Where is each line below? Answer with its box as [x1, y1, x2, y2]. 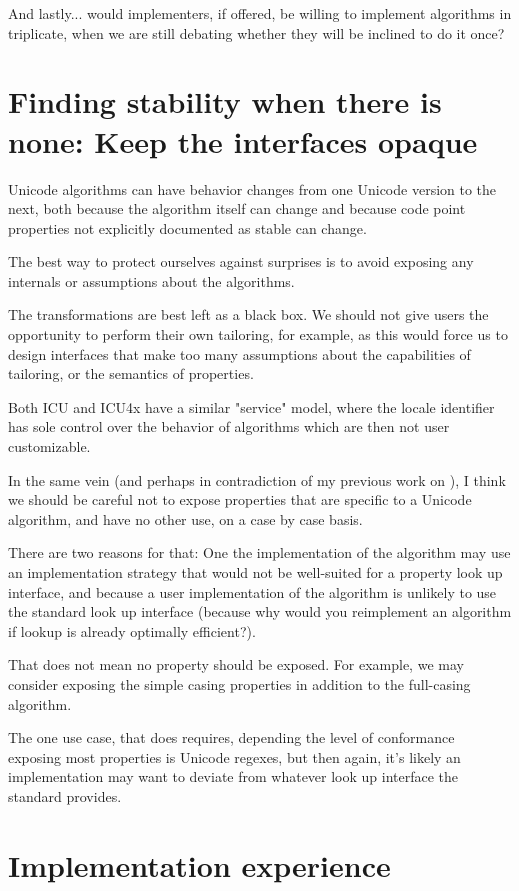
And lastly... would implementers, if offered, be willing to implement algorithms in [8, 3, 512, 23]
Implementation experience [8, 844, 391, 885]
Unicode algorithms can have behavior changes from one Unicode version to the [8, 178, 497, 199]
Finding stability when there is [8, 81, 442, 122]
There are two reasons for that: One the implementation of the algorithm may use [8, 542, 511, 563]
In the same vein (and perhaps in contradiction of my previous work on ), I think [8, 469, 506, 490]
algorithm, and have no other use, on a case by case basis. [8, 508, 363, 529]
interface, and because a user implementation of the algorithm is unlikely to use [8, 581, 497, 602]
